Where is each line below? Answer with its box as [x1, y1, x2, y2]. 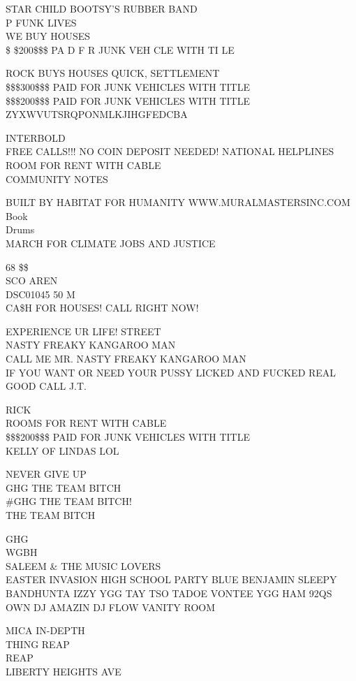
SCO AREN [6, 273, 58, 288]
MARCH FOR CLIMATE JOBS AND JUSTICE [6, 235, 216, 250]
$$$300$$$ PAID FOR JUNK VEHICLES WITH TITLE [6, 79, 250, 94]
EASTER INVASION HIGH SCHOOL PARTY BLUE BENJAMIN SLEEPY [6, 572, 337, 587]
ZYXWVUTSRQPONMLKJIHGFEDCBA [6, 107, 188, 122]
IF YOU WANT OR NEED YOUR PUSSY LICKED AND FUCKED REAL [6, 365, 336, 379]
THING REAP [6, 636, 70, 651]
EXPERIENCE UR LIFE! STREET [6, 323, 161, 338]
